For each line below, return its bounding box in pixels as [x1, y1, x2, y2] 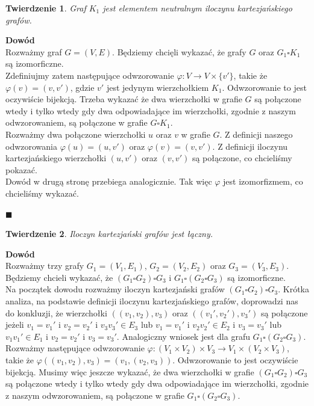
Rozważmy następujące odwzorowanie [5, 342, 145, 354]
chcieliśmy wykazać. [5, 186, 79, 199]
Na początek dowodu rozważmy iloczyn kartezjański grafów [5, 283, 225, 295]
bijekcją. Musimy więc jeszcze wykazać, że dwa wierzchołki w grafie [5, 365, 254, 378]
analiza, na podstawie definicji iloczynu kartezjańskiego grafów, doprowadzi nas [5, 295, 298, 307]
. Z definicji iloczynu [212, 140, 288, 152]
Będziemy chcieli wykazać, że [5, 271, 113, 283]
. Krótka [278, 283, 309, 295]
